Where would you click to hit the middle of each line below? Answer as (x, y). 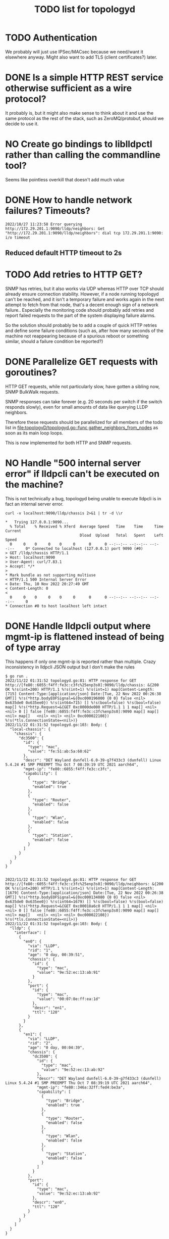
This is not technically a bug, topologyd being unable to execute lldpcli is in (83, 498)
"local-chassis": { (30, 729)
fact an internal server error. (35, 504)
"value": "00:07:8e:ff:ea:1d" (69, 999)
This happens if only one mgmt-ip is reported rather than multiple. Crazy (80, 661)
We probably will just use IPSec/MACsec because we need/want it (74, 52)
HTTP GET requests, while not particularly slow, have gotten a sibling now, (82, 387)
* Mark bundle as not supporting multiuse (50, 575)
